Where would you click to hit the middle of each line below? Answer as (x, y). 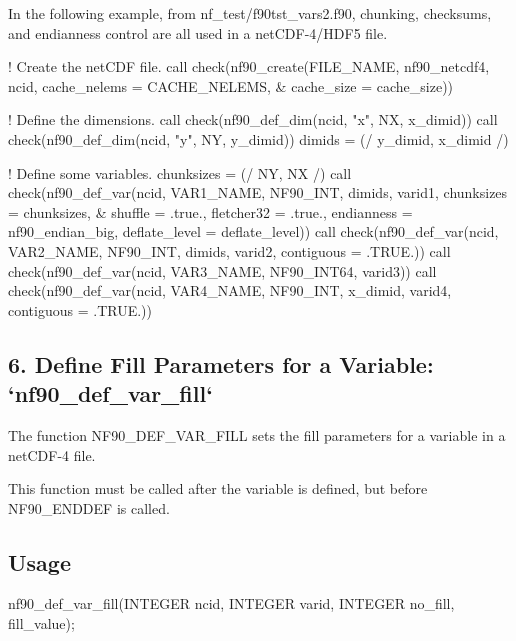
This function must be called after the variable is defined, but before (218, 488)
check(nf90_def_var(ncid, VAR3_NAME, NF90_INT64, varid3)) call (222, 270)
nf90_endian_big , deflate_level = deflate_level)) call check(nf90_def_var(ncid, (253, 231)
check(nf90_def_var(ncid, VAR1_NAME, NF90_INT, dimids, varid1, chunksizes (258, 192)
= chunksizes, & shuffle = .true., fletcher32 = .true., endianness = (210, 211)
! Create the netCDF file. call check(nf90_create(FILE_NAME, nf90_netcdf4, (249, 66)
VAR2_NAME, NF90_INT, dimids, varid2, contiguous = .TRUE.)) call (229, 250)
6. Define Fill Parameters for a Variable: (221, 363)
